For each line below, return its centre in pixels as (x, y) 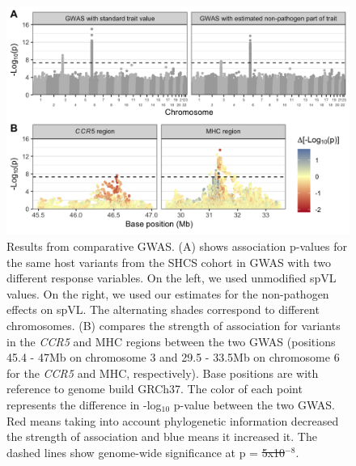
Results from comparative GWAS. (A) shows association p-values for (177, 246)
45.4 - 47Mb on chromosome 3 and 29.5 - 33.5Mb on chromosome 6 (173, 357)
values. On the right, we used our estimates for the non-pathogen (168, 293)
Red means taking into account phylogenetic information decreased (173, 420)
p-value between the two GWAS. (254, 404)
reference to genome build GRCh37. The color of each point (155, 389)
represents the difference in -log (84, 404)
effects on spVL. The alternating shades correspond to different (163, 309)
